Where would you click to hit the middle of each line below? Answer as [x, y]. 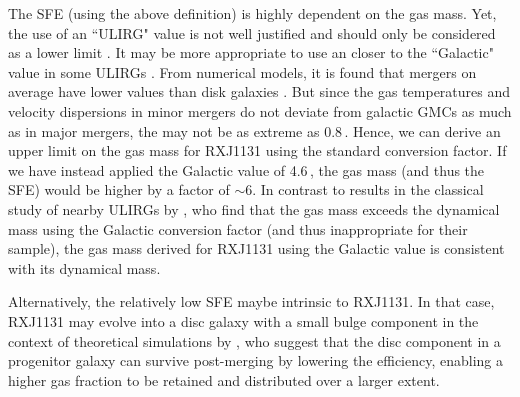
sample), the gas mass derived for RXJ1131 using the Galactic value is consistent [256, 248]
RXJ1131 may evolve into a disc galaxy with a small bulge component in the [243, 320]
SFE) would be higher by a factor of [119, 189]
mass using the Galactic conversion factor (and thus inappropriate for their [238, 228]
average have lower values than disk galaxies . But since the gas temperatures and [259, 91]
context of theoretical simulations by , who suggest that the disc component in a [254, 340]
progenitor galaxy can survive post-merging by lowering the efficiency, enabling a [256, 360]
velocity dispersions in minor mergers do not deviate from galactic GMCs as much [260, 110]
